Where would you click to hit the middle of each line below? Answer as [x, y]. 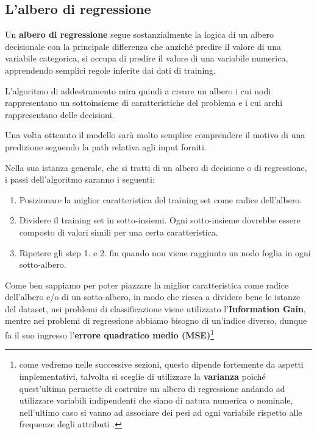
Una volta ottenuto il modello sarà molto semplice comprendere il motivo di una [155, 135]
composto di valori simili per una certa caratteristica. [119, 232]
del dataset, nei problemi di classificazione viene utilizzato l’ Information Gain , [155, 308]
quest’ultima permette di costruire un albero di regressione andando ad [152, 388]
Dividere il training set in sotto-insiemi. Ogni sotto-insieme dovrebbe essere [160, 220]
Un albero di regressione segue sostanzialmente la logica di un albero [139, 34]
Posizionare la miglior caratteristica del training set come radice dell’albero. [161, 199]
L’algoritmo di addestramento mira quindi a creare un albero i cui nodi [138, 90]
